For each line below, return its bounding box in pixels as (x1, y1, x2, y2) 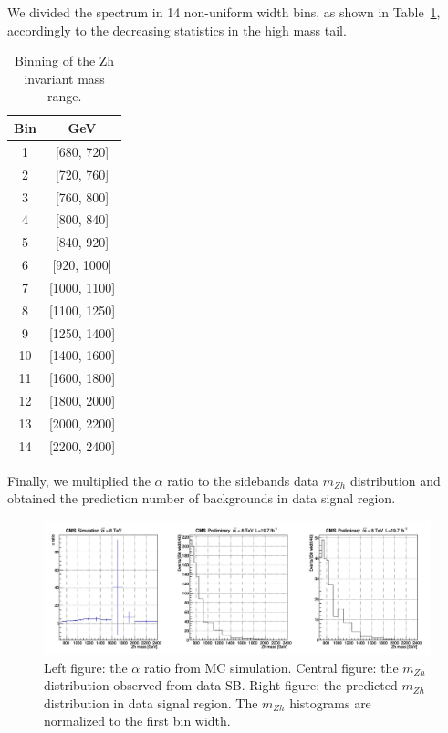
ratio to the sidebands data (167, 470, 319, 490)
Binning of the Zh (15, 51, 115, 70)
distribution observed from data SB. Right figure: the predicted (44, 676, 398, 695)
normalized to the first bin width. (44, 711, 231, 730)
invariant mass (24, 68, 105, 88)
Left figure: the (44, 657, 128, 676)
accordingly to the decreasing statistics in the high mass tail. (7, 20, 347, 39)
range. (47, 87, 82, 106)
